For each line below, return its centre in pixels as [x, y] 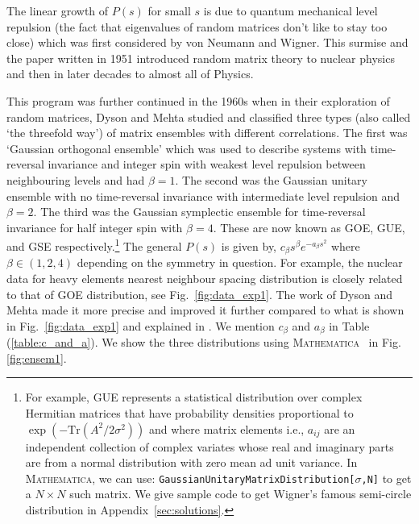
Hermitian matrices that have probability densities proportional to [189, 413]
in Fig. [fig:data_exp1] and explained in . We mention [141, 325]
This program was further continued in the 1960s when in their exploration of [198, 100]
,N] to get [386, 478]
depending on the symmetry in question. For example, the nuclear [240, 262]
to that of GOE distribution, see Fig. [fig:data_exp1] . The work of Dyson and [200, 294]
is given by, [249, 245]
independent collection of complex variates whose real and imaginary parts [209, 446]
